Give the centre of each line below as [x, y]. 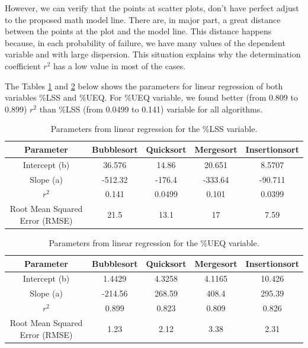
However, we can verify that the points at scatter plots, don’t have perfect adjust [152, 8]
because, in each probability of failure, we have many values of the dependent [145, 42]
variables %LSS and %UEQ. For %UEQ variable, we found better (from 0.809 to [151, 97]
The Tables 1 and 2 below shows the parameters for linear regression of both [144, 86]
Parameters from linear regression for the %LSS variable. [154, 129]
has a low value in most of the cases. [119, 65]
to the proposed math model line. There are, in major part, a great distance [143, 19]
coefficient [23, 65]
